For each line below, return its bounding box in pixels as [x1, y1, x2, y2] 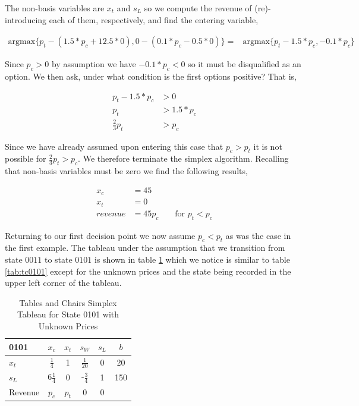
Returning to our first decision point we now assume [5, 229, 196, 241]
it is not [253, 140, 282, 152]
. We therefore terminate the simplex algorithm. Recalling [78, 152, 289, 165]
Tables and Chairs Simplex [19, 296, 117, 309]
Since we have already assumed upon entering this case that [5, 140, 223, 152]
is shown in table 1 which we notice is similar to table [95, 253, 290, 265]
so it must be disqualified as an [188, 58, 301, 70]
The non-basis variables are [5, 2, 105, 14]
